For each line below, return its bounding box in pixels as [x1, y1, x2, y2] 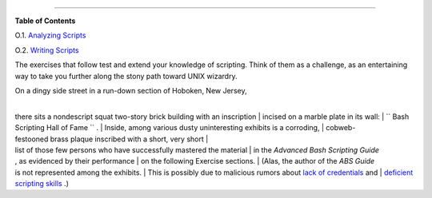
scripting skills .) [14, 179, 70, 188]
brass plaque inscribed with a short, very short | [50, 134, 209, 144]
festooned [14, 134, 49, 144]
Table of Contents [14, 16, 76, 26]
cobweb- [325, 123, 356, 133]
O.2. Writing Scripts [14, 45, 79, 55]
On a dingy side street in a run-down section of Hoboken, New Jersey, [14, 85, 247, 95]
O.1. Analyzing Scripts [14, 30, 86, 40]
